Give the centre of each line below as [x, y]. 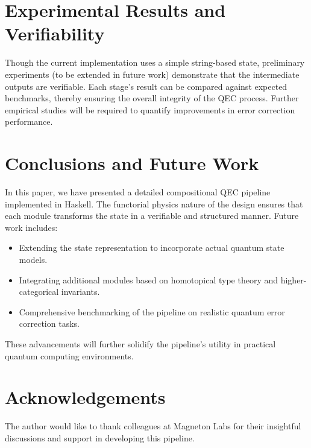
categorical [39, 292]
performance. [29, 121]
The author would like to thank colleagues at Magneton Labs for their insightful [153, 426]
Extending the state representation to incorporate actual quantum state [152, 248]
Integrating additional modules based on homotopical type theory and [149, 279]
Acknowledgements [85, 397]
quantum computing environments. [69, 355]
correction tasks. [49, 323]
